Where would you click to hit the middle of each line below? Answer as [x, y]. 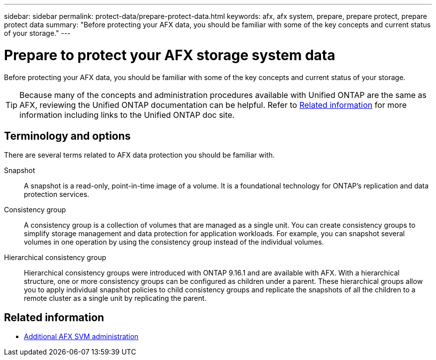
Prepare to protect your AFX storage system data [170, 55]
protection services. [57, 194]
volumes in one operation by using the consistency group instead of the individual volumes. [174, 242]
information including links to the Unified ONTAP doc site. [127, 115]
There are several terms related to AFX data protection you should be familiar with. [139, 155]
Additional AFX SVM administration [81, 337]
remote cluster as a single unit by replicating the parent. [115, 298]
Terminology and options [67, 136]
